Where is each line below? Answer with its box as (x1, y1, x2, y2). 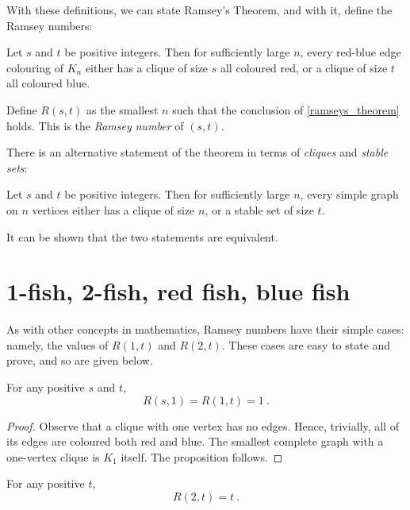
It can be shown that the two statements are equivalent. (6, 228, 278, 245)
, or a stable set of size (205, 201, 314, 218)
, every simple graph (300, 186, 399, 203)
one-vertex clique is (6, 448, 100, 465)
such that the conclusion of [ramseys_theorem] (172, 101, 400, 118)
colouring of (6, 59, 64, 75)
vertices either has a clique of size (32, 201, 195, 218)
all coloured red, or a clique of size (220, 59, 388, 75)
